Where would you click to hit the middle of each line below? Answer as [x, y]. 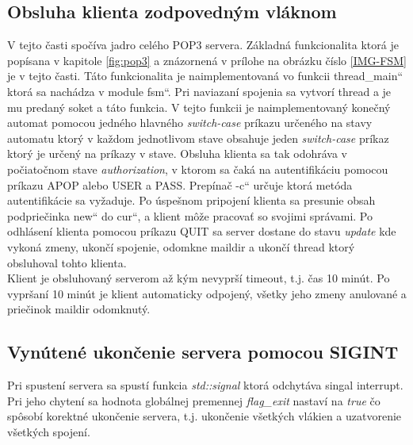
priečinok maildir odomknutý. [79, 309]
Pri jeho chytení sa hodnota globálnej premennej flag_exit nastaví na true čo [194, 400]
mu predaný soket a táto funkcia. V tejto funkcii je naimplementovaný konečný [199, 107]
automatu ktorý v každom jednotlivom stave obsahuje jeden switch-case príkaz [198, 138]
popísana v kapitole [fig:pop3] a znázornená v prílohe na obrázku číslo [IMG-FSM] [207, 60]
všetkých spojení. [49, 431]
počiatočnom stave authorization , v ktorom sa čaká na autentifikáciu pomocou [198, 169]
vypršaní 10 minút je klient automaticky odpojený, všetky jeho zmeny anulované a [207, 293]
